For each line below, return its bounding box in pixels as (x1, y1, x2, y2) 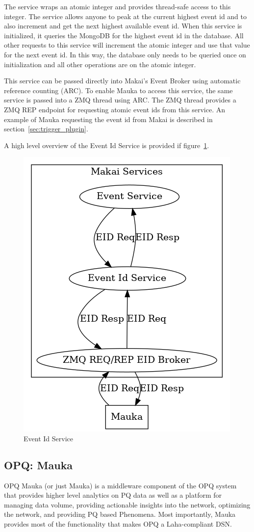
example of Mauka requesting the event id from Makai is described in (4, 114, 213, 124)
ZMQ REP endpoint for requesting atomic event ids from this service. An (4, 104, 225, 114)
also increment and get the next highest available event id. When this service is (4, 21, 242, 31)
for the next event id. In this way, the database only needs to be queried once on (4, 49, 246, 59)
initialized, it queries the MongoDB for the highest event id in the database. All (4, 30, 244, 40)
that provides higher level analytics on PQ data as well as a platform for (4, 490, 222, 500)
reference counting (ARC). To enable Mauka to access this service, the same (4, 85, 233, 95)
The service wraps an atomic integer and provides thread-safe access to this (4, 1, 231, 11)
